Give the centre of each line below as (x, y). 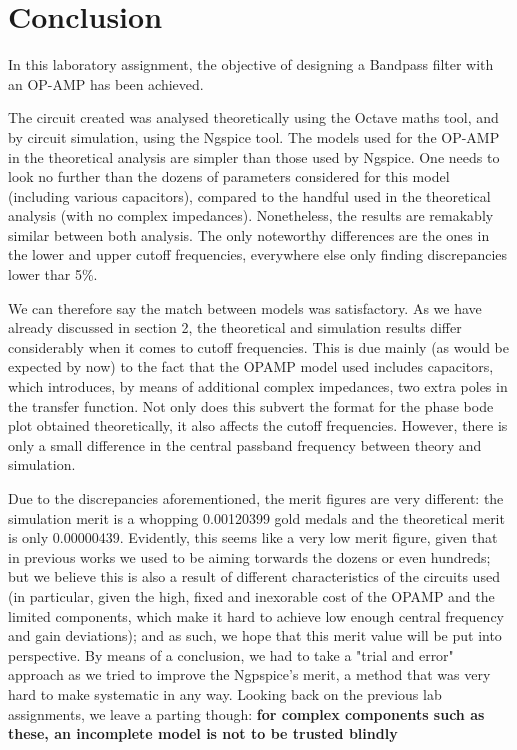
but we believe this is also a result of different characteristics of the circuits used (254, 576)
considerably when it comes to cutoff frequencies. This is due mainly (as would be (259, 346)
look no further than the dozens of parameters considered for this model (229, 176)
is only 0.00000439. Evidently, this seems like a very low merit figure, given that (253, 537)
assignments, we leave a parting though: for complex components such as (246, 713)
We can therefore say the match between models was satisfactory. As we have (245, 307)
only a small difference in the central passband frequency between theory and (245, 444)
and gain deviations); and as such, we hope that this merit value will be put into (255, 635)
